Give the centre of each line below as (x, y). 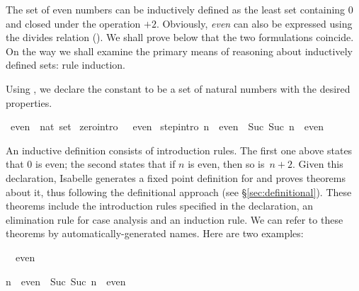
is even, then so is (226, 164)
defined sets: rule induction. (65, 65)
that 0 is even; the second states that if (91, 164)
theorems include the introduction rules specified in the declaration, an (160, 206)
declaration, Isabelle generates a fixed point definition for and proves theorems (176, 177)
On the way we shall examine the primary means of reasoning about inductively (179, 51)
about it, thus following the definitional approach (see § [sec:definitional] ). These (179, 192)
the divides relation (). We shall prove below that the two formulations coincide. (180, 37)
